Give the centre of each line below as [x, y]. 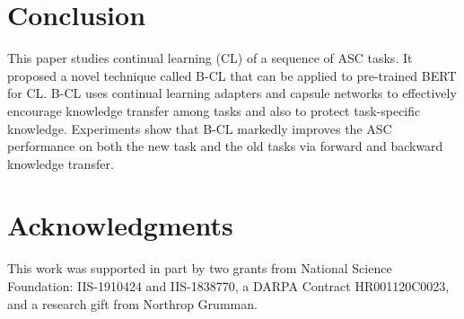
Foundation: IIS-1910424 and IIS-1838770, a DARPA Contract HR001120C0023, [228, 286]
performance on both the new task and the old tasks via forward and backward [225, 146]
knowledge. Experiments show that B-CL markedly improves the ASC [200, 128]
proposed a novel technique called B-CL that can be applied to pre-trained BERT [232, 75]
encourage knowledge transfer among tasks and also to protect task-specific [214, 110]
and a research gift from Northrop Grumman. [132, 303]
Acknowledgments [120, 225]
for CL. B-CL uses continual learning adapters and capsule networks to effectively [232, 93]
